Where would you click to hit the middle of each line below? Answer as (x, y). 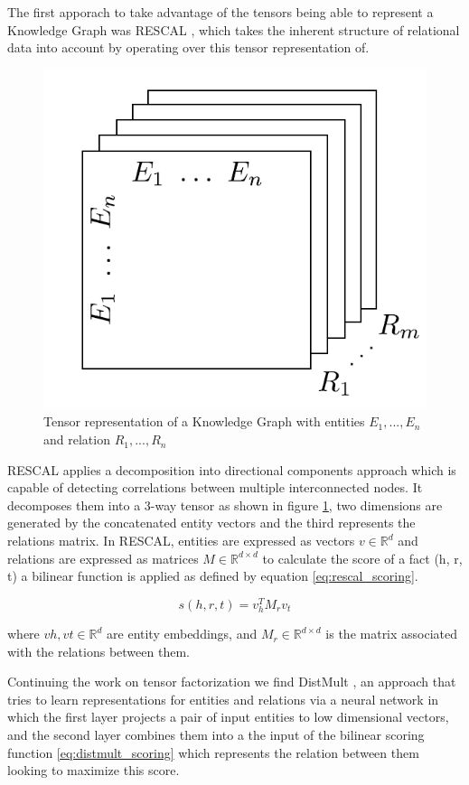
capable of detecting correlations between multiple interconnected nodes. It (215, 487)
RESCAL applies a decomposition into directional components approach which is (232, 469)
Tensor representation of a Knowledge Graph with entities (204, 421)
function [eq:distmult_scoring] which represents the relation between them (213, 752)
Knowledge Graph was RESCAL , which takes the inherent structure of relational (234, 29)
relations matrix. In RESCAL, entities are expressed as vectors (181, 541)
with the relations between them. (98, 651)
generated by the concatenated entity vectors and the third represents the (211, 523)
